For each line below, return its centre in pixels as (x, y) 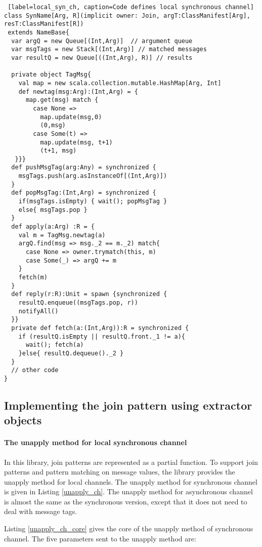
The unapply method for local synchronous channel (96, 442)
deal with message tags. (41, 511)
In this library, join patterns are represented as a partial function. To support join (131, 462)
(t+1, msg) (58, 151)
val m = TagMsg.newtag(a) (62, 235)
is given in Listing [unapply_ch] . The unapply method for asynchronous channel (128, 491)
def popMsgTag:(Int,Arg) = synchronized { (84, 193)
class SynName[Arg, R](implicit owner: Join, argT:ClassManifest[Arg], (127, 15)
